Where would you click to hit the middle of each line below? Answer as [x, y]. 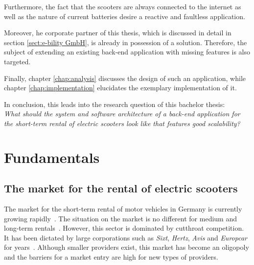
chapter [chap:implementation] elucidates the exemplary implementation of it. [120, 88]
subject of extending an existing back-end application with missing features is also [127, 52]
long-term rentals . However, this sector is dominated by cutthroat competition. [124, 228]
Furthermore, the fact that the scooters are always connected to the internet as [123, 6]
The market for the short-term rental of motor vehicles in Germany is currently [123, 209]
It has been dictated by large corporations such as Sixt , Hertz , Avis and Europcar [126, 237]
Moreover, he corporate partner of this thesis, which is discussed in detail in [118, 33]
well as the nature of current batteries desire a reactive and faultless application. [125, 16]
